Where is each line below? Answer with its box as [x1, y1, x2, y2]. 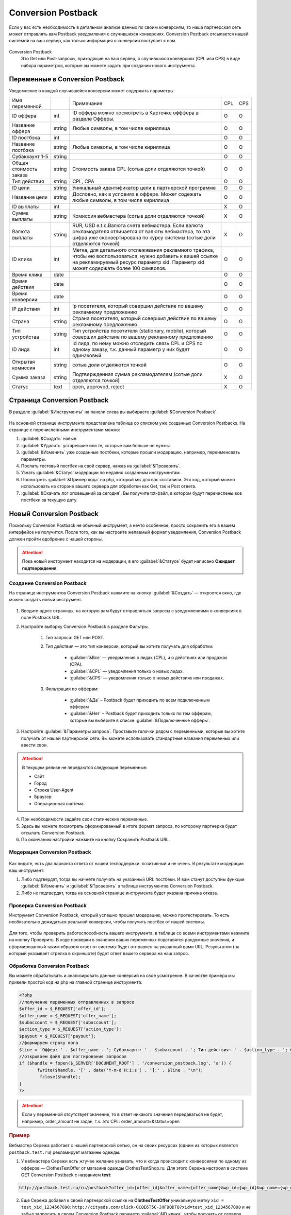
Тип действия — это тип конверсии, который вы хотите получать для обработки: [45, 643, 213, 649]
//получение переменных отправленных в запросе [19, 999, 134, 1005]
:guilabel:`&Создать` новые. [21, 435, 78, 442]
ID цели [12, 184, 30, 191]
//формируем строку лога [19, 1040, 79, 1046]
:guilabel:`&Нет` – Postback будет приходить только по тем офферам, [69, 711, 212, 716]
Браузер [34, 794, 52, 799]
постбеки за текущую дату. [21, 497, 78, 503]
